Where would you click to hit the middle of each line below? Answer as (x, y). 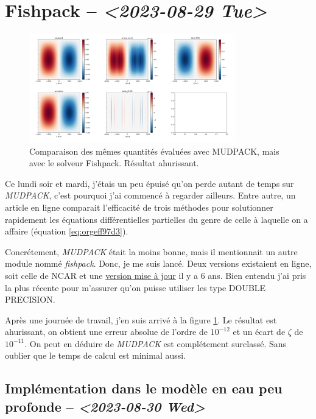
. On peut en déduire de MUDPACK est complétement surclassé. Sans (156, 343)
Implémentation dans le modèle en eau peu (144, 388)
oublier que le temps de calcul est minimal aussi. (96, 355)
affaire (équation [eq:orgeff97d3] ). (67, 231)
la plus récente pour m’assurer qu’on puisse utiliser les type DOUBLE (135, 287)
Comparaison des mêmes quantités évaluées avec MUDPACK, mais (154, 151)
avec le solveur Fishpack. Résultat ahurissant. (114, 163)
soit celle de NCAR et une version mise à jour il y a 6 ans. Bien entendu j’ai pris (156, 275)
